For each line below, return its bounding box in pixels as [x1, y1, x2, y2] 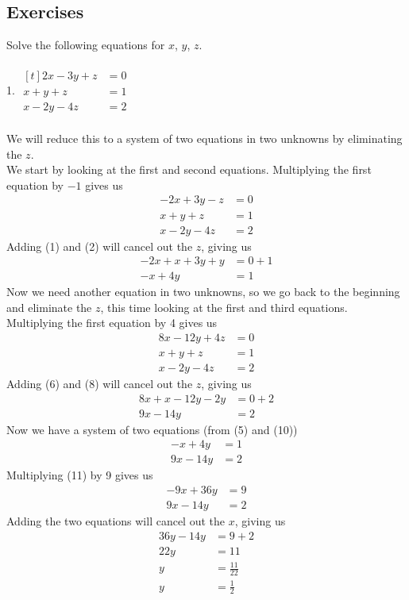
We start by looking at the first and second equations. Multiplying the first [6, 161, 372, 178]
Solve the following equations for [6, 37, 165, 53]
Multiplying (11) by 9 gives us [6, 467, 153, 483]
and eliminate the [6, 298, 92, 315]
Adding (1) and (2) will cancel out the [6, 237, 193, 254]
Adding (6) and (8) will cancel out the [6, 375, 193, 392]
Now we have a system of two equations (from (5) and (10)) [6, 421, 298, 437]
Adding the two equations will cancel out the [6, 513, 226, 529]
